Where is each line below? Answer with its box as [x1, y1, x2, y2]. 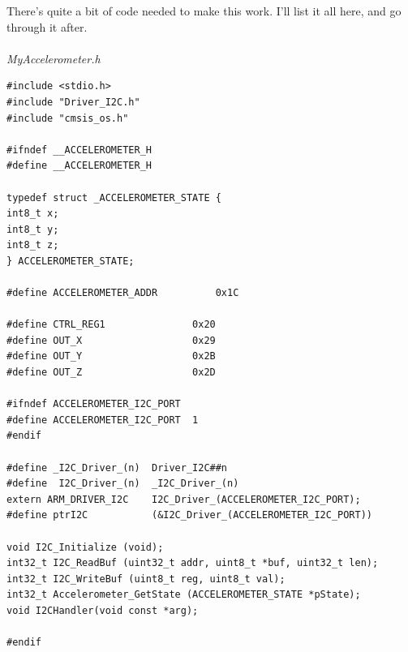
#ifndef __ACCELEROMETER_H [6, 144, 152, 156]
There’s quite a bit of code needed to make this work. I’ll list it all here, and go [6, 2, 402, 19]
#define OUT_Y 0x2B [6, 350, 216, 362]
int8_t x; [6, 208, 59, 220]
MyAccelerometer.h [6, 49, 101, 66]
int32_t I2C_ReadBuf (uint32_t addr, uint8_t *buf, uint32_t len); [6, 557, 379, 569]
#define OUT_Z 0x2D [6, 367, 216, 379]
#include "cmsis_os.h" [6, 112, 129, 124]
